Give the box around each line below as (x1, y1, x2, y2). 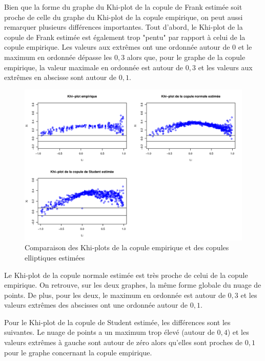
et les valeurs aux (198, 62, 253, 72)
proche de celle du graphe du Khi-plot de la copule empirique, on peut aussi (4, 11, 243, 22)
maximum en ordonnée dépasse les (4, 51, 112, 62)
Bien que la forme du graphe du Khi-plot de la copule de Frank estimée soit (4, 2, 242, 12)
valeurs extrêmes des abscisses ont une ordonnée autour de (4, 299, 188, 310)
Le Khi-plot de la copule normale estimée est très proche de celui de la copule (4, 269, 248, 280)
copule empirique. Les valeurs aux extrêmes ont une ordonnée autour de (4, 42, 230, 52)
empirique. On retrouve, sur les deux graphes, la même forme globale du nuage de (4, 279, 261, 290)
